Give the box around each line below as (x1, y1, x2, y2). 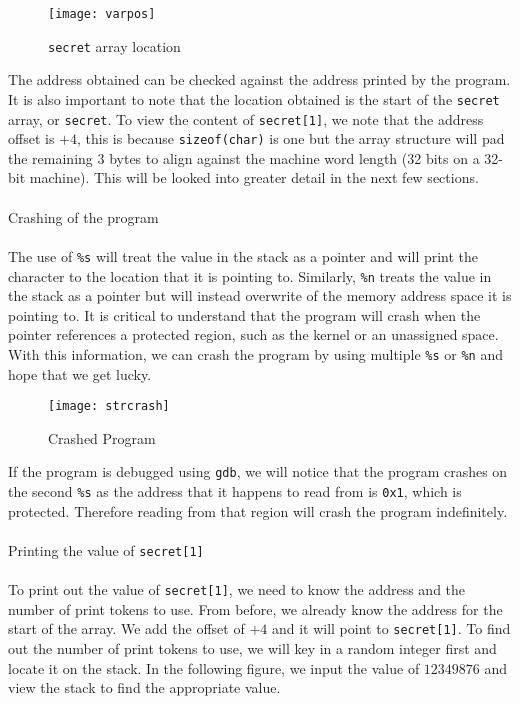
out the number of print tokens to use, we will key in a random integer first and (8, 638, 497, 659)
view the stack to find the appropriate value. (8, 677, 281, 698)
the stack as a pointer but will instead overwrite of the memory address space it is (8, 285, 512, 306)
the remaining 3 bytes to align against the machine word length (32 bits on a (8, 147, 480, 168)
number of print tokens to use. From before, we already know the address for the (8, 598, 503, 619)
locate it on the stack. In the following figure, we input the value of (8, 657, 420, 678)
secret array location (48, 35, 181, 56)
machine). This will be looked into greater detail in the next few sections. (29, 167, 479, 188)
